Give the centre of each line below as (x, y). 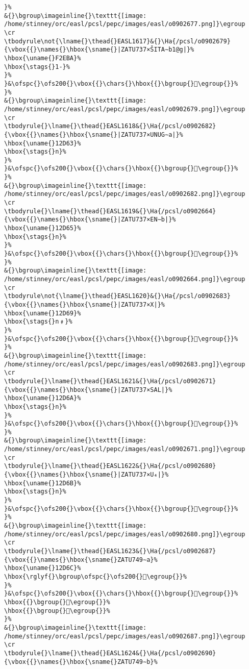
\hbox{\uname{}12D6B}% (43, 483)
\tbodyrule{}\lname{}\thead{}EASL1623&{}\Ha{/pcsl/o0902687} (110, 551)
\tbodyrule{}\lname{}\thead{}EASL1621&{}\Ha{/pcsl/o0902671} (110, 381)
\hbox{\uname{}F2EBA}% (43, 58)
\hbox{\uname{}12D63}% (43, 143)
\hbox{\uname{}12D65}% (43, 228)
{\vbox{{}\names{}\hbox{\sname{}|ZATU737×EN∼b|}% (90, 220)
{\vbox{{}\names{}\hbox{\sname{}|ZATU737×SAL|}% (88, 390)
